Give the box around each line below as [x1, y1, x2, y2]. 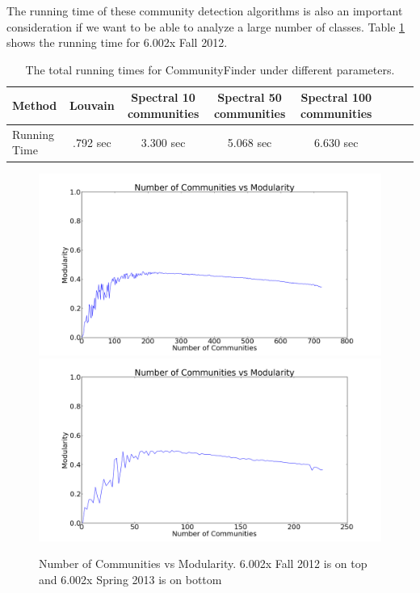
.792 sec [73, 133, 111, 150]
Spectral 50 [217, 89, 282, 106]
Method [12, 97, 57, 114]
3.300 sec [141, 133, 186, 150]
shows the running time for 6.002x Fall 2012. [6, 34, 228, 51]
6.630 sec [314, 133, 359, 150]
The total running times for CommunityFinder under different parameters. [25, 61, 395, 78]
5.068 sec [227, 133, 272, 150]
